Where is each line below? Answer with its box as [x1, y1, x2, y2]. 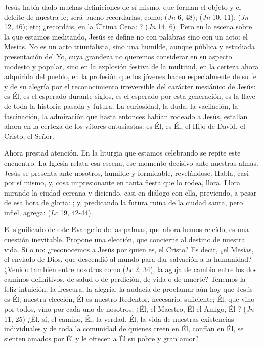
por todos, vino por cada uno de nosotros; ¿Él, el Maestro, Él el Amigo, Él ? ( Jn [4, 303, 254, 314]
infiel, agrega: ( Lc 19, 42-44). [4, 207, 93, 217]
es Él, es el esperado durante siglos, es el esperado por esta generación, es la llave [4, 91, 255, 101]
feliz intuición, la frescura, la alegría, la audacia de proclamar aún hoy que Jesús [4, 284, 253, 294]
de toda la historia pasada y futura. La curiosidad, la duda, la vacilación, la [4, 100, 238, 111]
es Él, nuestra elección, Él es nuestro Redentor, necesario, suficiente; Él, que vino [4, 293, 255, 304]
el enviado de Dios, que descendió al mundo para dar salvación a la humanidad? [4, 254, 252, 264]
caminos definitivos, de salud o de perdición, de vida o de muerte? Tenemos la [4, 274, 246, 284]
